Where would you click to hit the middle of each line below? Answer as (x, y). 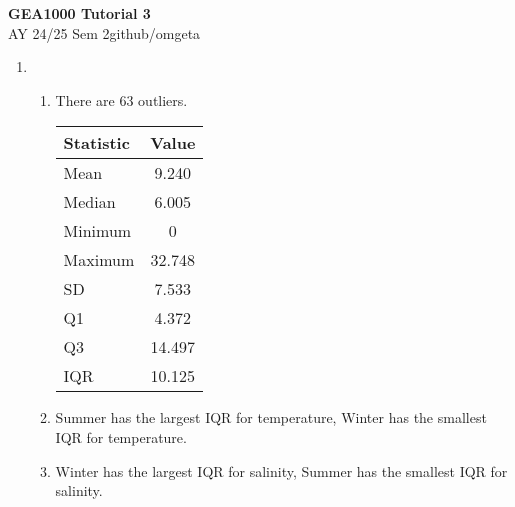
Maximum (99, 260)
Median (89, 202)
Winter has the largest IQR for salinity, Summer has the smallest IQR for (281, 470)
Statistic (96, 143)
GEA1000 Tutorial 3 (79, 13)
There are (85, 99)
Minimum (97, 231)
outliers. (163, 99)
